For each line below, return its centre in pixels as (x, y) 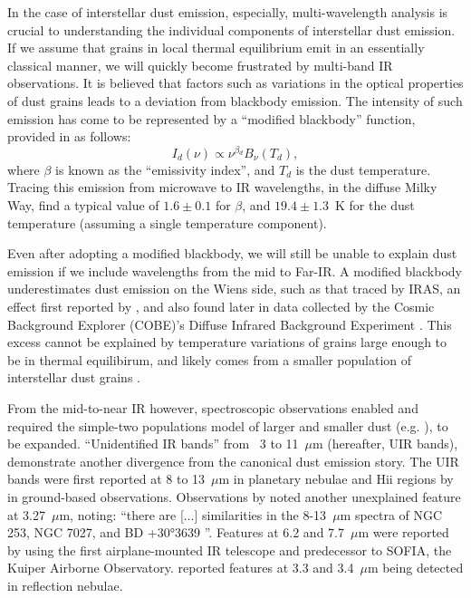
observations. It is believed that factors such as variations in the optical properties (235, 83)
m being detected (415, 568)
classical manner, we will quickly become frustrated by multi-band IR (200, 65)
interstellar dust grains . (74, 377)
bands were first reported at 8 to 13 (106, 479)
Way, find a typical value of (83, 205)
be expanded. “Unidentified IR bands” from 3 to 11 (153, 444)
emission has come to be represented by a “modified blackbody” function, (211, 118)
